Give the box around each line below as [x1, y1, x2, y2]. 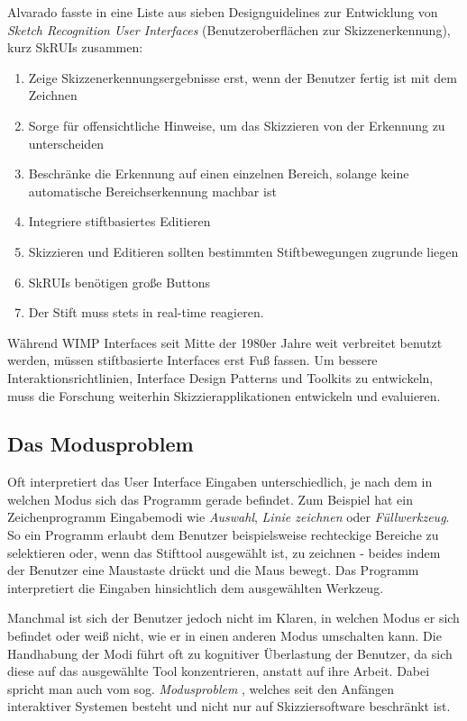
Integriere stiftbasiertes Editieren [28, 212, 211, 231]
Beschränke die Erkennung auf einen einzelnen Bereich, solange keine [28, 164, 409, 183]
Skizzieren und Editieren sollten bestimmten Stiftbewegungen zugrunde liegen [28, 242, 459, 260]
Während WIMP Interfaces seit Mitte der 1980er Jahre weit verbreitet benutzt [7, 333, 443, 351]
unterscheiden [28, 133, 105, 152]
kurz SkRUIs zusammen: [7, 38, 143, 57]
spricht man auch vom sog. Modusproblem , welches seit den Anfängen [7, 679, 394, 698]
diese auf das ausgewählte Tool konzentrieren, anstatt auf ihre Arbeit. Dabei [7, 662, 430, 680]
